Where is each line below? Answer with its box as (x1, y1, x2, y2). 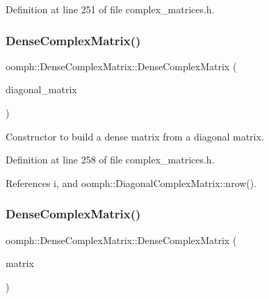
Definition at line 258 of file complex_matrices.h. (6, 152, 215, 167)
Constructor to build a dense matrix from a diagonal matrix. (6, 129, 264, 143)
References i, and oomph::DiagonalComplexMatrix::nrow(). (6, 175, 257, 190)
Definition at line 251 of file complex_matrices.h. (6, 2, 215, 16)
